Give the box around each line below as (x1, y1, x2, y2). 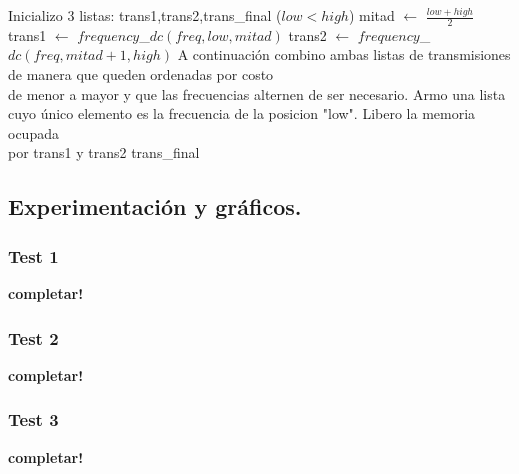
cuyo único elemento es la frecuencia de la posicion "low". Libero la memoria (8, 103, 476, 124)
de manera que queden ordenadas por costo (8, 64, 274, 85)
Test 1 (8, 243, 59, 268)
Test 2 (8, 325, 59, 350)
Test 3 (8, 407, 59, 432)
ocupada (8, 122, 59, 143)
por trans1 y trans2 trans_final (8, 142, 200, 163)
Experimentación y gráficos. (8, 191, 302, 222)
